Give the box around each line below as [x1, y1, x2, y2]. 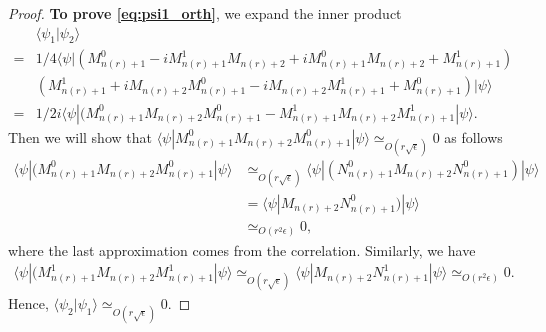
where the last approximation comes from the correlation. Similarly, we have [8, 239, 476, 260]
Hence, [8, 293, 49, 314]
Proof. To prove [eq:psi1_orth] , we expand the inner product [8, 3, 402, 23]
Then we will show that [8, 126, 152, 147]
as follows [444, 126, 503, 147]
